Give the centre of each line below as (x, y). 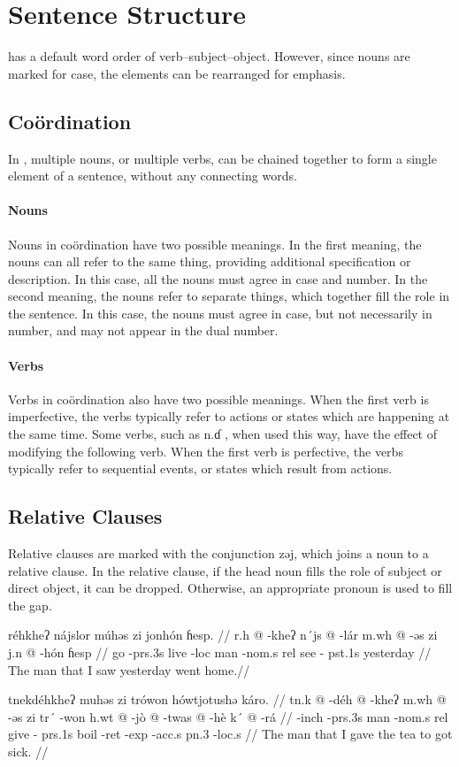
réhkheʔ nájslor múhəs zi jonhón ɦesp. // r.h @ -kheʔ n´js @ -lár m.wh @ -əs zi (223, 635)
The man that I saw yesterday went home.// (129, 669)
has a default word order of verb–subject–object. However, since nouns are (209, 56)
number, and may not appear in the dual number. (143, 330)
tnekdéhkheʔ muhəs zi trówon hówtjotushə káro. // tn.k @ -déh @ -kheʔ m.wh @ (227, 699)
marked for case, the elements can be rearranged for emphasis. (177, 73)
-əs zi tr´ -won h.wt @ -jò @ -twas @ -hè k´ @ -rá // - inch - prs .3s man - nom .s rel (228, 716)
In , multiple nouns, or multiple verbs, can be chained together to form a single (222, 158)
